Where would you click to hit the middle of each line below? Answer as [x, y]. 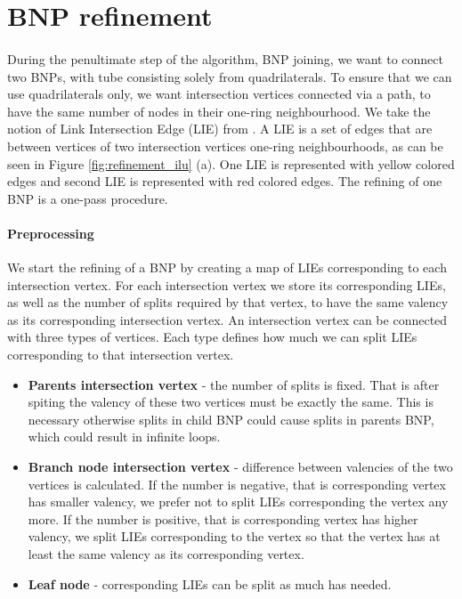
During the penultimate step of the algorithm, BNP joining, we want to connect [225, 58]
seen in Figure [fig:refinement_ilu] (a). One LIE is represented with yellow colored [231, 163]
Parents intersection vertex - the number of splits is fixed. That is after [234, 384]
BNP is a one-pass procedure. [88, 198]
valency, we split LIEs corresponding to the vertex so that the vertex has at [234, 536]
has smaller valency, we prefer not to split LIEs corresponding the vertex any [238, 502]
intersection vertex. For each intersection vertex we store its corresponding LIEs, [227, 284]
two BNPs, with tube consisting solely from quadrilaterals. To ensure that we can [230, 76]
